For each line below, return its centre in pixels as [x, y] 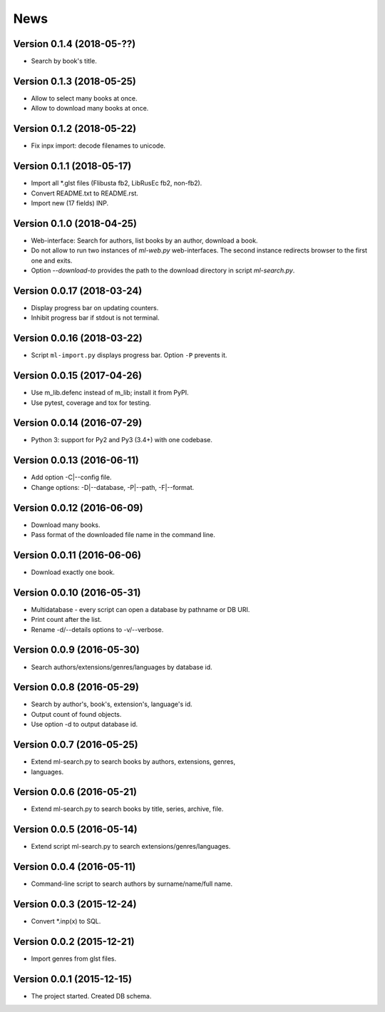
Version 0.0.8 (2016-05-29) [76, 687]
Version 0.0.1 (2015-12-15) [72, 979]
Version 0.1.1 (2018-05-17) [72, 167]
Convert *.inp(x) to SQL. [66, 921]
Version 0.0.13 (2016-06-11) [76, 460]
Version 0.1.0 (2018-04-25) [75, 224]
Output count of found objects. [76, 714]
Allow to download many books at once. [90, 108]
